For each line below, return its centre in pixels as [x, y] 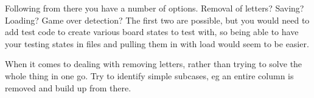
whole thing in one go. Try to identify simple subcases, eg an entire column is [149, 75]
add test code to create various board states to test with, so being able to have [152, 32]
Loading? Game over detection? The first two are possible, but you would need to [157, 20]
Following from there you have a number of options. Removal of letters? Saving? [155, 8]
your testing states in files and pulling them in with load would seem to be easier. [157, 43]
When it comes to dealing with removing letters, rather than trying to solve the [154, 64]
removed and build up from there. [68, 87]
